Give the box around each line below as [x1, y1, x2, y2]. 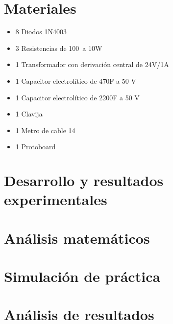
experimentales [4, 189, 107, 209]
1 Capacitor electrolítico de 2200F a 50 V [15, 92, 140, 102]
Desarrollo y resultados [4, 170, 164, 190]
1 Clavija [15, 109, 43, 119]
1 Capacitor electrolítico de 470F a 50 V [15, 75, 136, 86]
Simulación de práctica [4, 266, 161, 286]
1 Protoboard [15, 141, 56, 152]
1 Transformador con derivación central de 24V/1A [15, 59, 169, 69]
